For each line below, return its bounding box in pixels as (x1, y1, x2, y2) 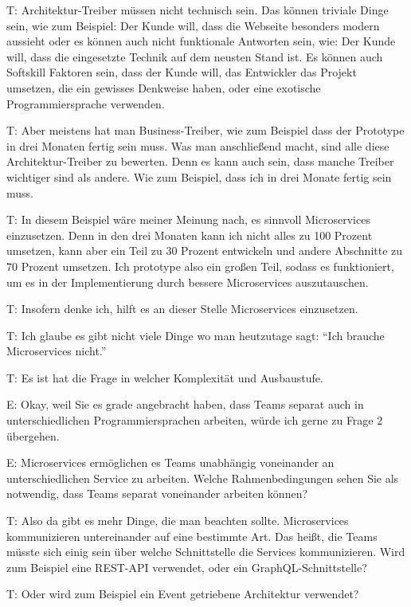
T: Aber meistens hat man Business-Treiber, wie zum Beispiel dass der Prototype (6, 122, 405, 139)
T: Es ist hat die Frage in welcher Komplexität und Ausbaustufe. (6, 369, 323, 386)
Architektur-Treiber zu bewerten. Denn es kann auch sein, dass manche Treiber (6, 153, 394, 170)
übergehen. (6, 427, 60, 444)
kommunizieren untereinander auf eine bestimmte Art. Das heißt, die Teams (6, 527, 378, 544)
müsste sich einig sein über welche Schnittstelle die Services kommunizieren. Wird (6, 543, 405, 560)
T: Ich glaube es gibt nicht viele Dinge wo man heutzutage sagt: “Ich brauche (6, 327, 385, 343)
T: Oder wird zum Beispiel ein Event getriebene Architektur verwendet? (6, 585, 359, 602)
